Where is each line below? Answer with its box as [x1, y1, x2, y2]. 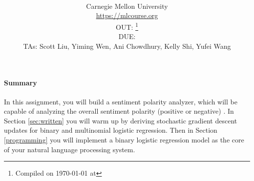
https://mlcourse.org [96, 10, 158, 20]
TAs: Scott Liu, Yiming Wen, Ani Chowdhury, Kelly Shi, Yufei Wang [23, 40, 231, 51]
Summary [4, 78, 37, 88]
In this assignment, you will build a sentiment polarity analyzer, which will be [4, 96, 237, 106]
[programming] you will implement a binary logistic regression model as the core [4, 134, 244, 144]
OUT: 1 [116, 20, 138, 32]
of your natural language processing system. [4, 144, 135, 154]
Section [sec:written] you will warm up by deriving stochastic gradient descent [4, 115, 237, 125]
